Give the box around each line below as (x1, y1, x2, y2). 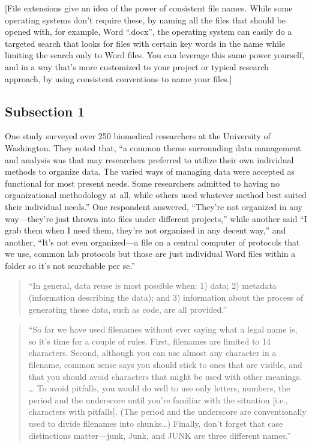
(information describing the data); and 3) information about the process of (28, 291, 304, 304)
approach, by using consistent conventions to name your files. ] (5, 72, 232, 85)
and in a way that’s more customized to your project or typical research (5, 60, 269, 73)
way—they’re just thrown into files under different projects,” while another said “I (5, 212, 307, 225)
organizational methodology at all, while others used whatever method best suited (5, 188, 307, 201)
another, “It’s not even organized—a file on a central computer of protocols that (5, 235, 300, 248)
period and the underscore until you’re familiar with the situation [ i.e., (28, 393, 288, 406)
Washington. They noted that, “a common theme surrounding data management (5, 141, 301, 154)
